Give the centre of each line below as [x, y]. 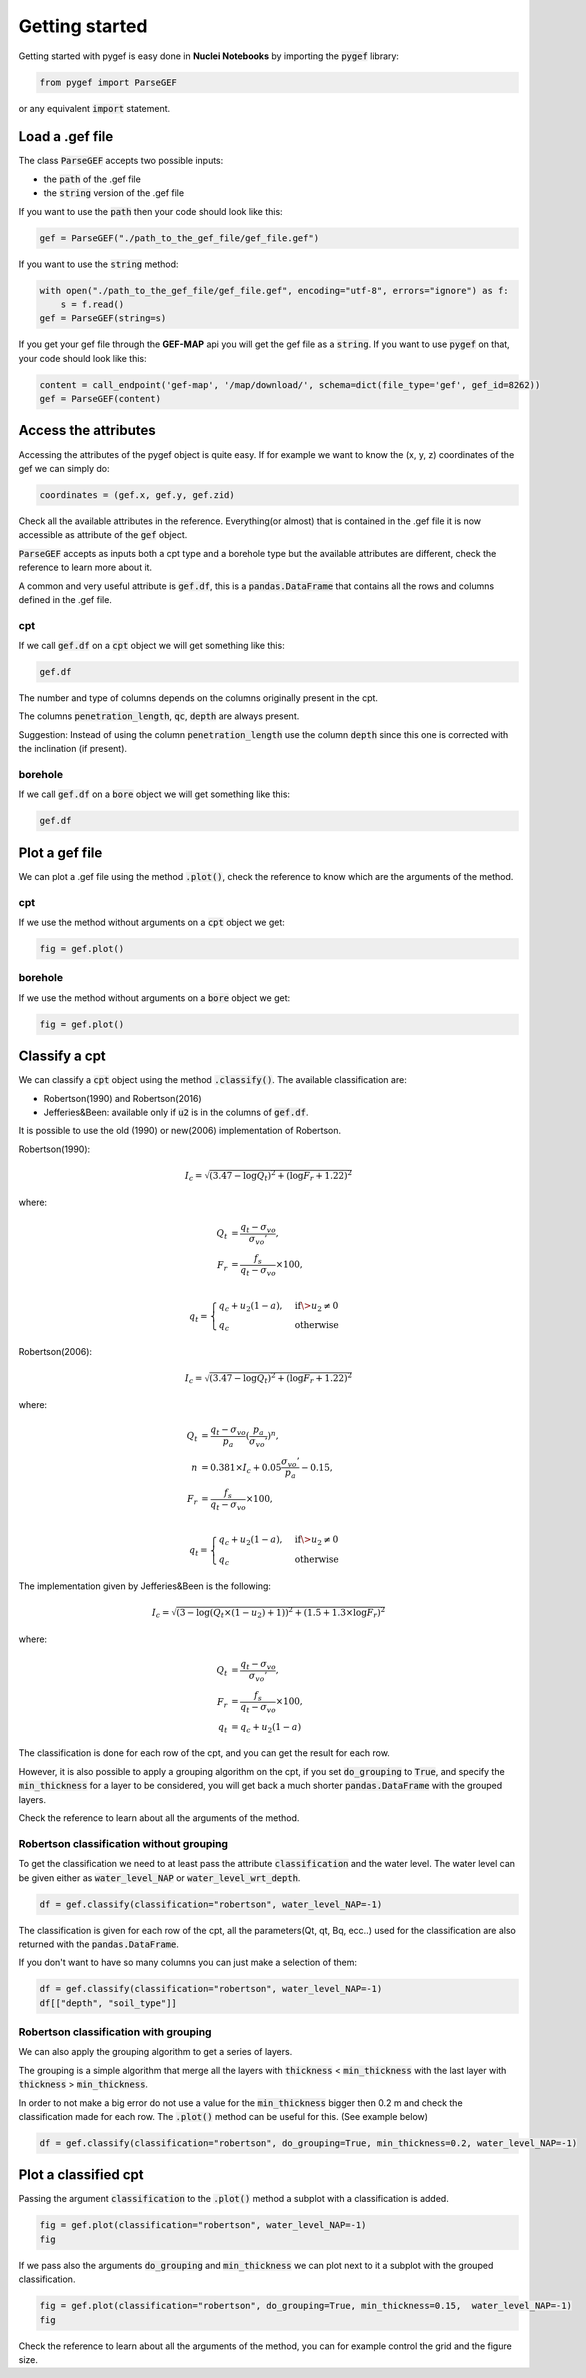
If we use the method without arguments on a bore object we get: [154, 997]
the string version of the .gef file [114, 193]
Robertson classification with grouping [115, 2032]
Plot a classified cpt [81, 2175]
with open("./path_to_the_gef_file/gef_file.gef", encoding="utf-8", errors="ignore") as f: [274, 290]
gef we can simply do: [64, 468]
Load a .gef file [66, 136]
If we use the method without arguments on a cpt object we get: [151, 922]
